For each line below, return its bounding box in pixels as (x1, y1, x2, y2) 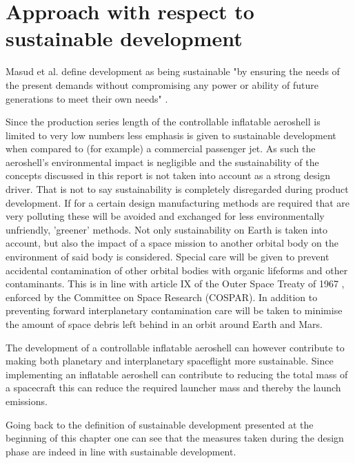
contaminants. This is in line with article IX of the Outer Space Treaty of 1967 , (6, 276, 345, 291)
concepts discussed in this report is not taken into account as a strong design (6, 168, 330, 183)
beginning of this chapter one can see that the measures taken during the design (6, 431, 344, 445)
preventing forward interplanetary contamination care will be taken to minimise (6, 303, 343, 318)
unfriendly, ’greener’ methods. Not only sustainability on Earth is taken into (6, 222, 328, 236)
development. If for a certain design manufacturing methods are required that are (6, 195, 349, 209)
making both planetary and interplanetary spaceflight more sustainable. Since (6, 353, 334, 368)
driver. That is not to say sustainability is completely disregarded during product (6, 182, 349, 196)
